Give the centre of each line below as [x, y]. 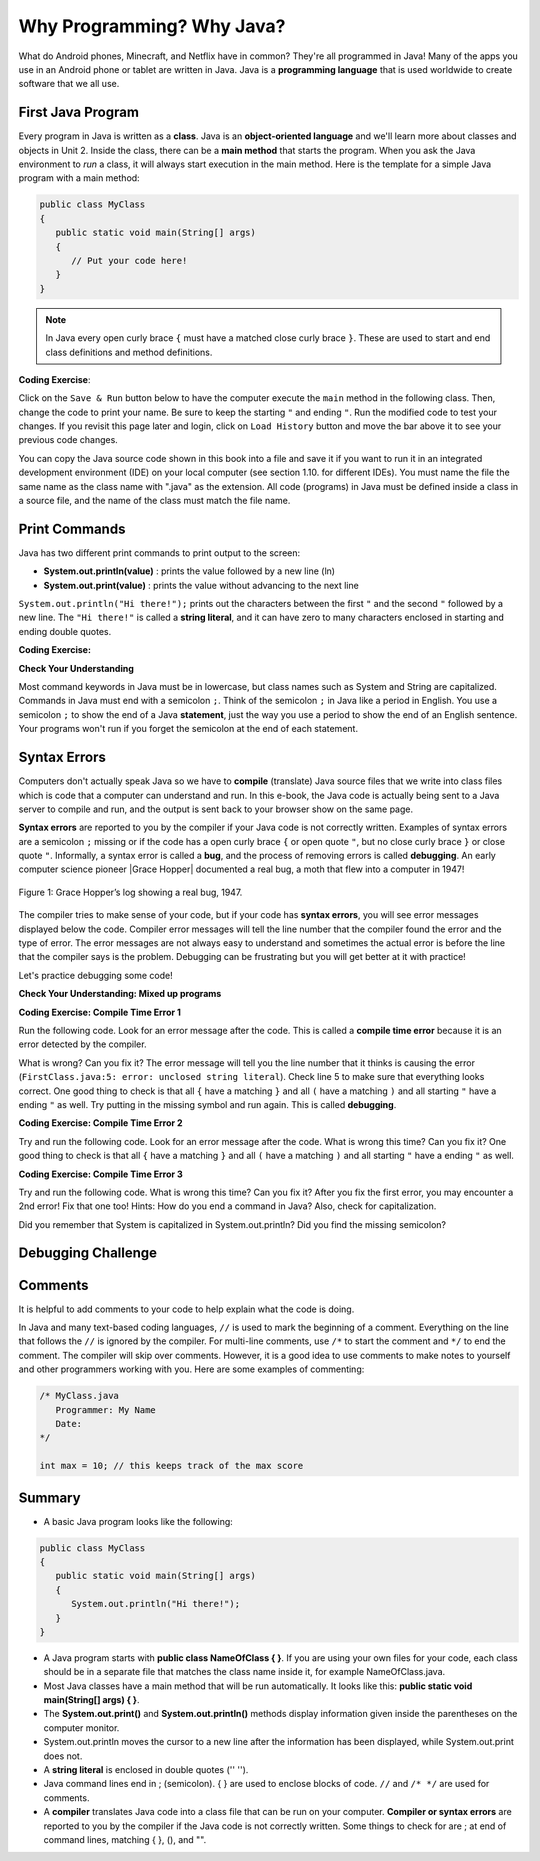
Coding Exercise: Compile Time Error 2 [101, 1123]
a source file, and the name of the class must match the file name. [154, 501]
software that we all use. [69, 84]
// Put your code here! [129, 260]
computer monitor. [81, 1727]
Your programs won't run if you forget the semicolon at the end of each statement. [188, 729]
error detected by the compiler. [82, 1044]
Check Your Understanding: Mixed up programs [120, 994]
